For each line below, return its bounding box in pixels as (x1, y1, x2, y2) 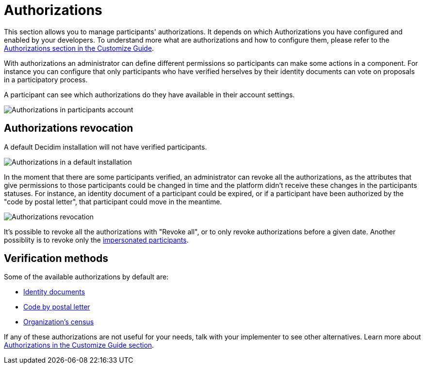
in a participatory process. (4, 75, 88, 84)
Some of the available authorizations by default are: (4, 273, 169, 281)
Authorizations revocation (4, 122, 133, 135)
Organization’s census (23, 318, 94, 326)
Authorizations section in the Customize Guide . (4, 44, 154, 52)
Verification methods (4, 252, 108, 265)
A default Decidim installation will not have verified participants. (4, 142, 207, 151)
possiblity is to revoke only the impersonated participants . (4, 235, 189, 244)
